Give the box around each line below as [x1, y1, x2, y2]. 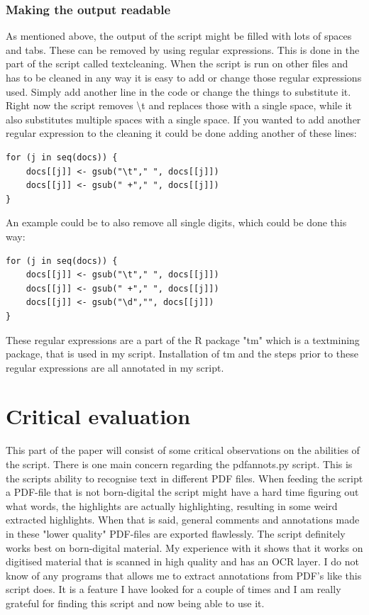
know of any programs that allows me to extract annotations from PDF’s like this [6, 567, 362, 582]
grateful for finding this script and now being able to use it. [6, 595, 265, 610]
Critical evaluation [6, 401, 191, 431]
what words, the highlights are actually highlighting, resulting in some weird [6, 498, 338, 513]
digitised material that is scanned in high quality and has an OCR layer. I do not [6, 554, 359, 569]
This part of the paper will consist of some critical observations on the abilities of [6, 443, 360, 458]
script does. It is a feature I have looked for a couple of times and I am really [6, 582, 341, 597]
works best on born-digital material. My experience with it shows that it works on [6, 540, 363, 555]
